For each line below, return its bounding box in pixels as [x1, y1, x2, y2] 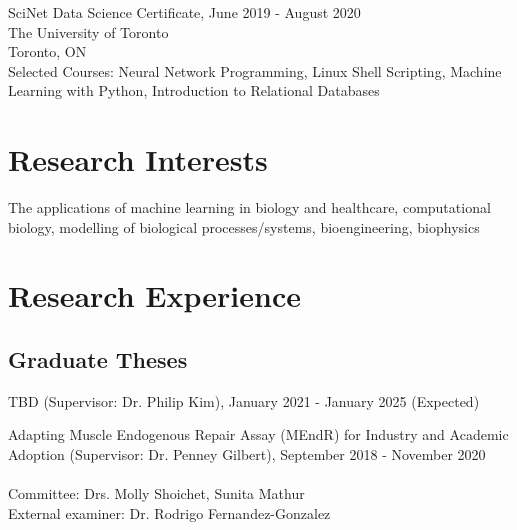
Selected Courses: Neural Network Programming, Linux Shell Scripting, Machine [8, 60, 502, 81]
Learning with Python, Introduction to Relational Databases [8, 80, 380, 101]
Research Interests [8, 139, 268, 180]
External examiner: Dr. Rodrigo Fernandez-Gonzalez [8, 502, 331, 523]
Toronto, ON [8, 41, 87, 62]
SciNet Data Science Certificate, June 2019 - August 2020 [8, 2, 361, 22]
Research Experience [8, 275, 301, 316]
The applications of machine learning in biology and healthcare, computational [8, 197, 491, 218]
